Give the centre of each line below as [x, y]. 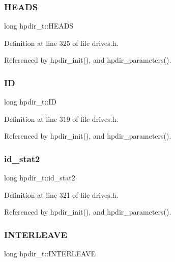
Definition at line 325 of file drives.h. [61, 43]
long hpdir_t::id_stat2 [40, 178]
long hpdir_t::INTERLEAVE [50, 254]
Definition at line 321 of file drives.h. [61, 194]
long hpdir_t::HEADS [39, 26]
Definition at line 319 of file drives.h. [61, 119]
